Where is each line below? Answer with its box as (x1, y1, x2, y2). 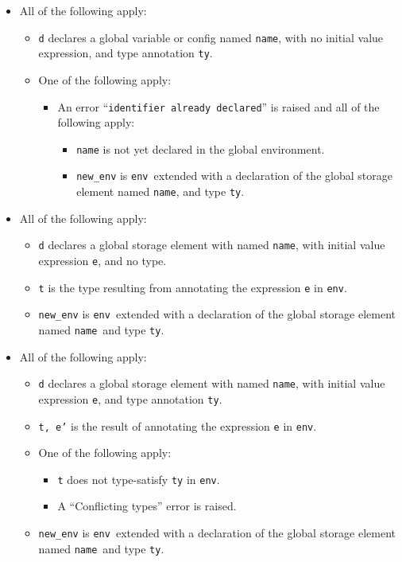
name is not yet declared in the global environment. (76, 140, 325, 157)
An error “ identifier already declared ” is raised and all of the (57, 98, 380, 115)
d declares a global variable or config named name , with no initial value (38, 29, 384, 45)
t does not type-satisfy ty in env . (57, 470, 220, 487)
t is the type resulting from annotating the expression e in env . (38, 279, 347, 295)
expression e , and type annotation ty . (38, 390, 222, 407)
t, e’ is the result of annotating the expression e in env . (38, 417, 317, 434)
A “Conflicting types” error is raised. (57, 498, 237, 514)
